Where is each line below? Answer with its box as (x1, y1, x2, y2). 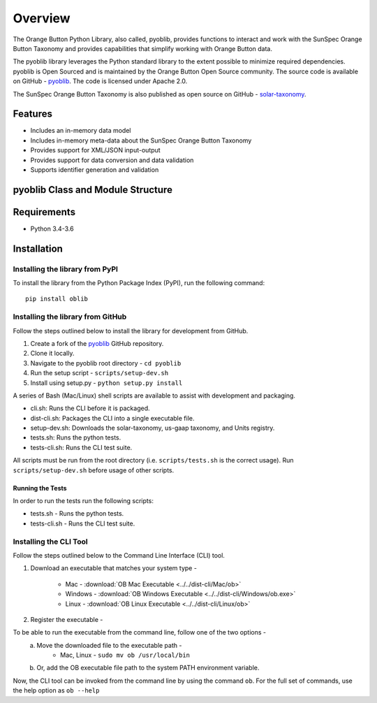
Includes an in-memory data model (30, 126, 131, 135)
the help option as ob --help (13, 686, 100, 695)
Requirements (13, 206, 76, 218)
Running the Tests (13, 484, 67, 492)
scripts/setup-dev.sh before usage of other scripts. (13, 465, 175, 474)
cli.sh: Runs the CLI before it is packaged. (30, 404, 150, 412)
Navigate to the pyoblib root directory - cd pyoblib (30, 358, 182, 367)
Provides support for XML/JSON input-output (30, 146, 161, 154)
